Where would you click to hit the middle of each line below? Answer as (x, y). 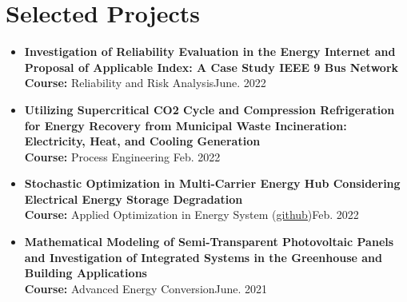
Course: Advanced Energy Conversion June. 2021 (146, 288)
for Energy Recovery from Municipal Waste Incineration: (186, 125)
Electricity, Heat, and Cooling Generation (142, 141)
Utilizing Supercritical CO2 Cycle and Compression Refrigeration (209, 109)
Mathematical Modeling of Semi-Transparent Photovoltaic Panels (209, 242)
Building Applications (86, 273)
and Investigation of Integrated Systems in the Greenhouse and (203, 257)
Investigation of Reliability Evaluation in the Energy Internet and (210, 52)
